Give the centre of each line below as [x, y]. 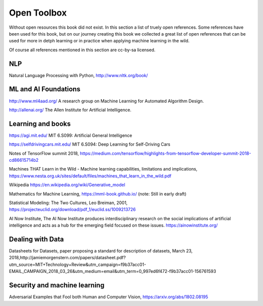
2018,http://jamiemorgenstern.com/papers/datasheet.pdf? [67, 258]
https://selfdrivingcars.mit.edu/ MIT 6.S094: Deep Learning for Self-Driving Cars [90, 144]
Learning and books [40, 124]
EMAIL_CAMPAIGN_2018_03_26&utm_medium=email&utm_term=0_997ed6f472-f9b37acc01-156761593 [113, 271]
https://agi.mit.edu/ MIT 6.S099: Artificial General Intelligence [71, 135]
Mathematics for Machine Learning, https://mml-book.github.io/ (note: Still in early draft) [98, 194]
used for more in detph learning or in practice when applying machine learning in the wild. [99, 41]
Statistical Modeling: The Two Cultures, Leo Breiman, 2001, [68, 203]
